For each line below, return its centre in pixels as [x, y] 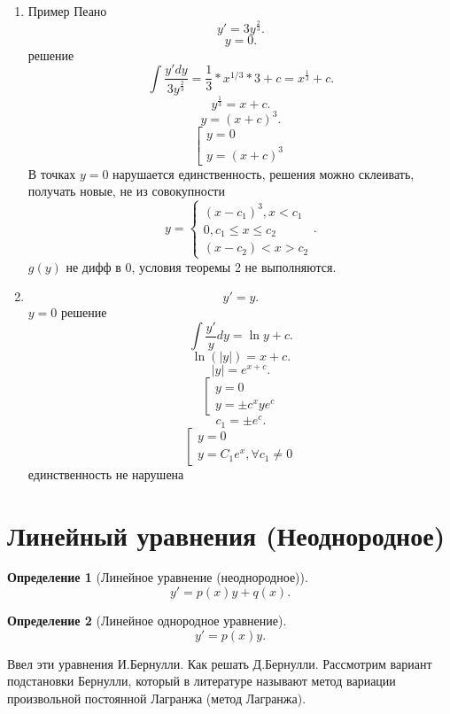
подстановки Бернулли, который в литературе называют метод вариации [202, 681]
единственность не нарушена [106, 473]
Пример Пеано [67, 11]
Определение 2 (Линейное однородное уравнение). [147, 621]
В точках [52, 173]
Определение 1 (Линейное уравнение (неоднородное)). [158, 577]
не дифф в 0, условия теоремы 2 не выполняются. [201, 266]
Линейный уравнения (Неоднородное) [226, 535]
